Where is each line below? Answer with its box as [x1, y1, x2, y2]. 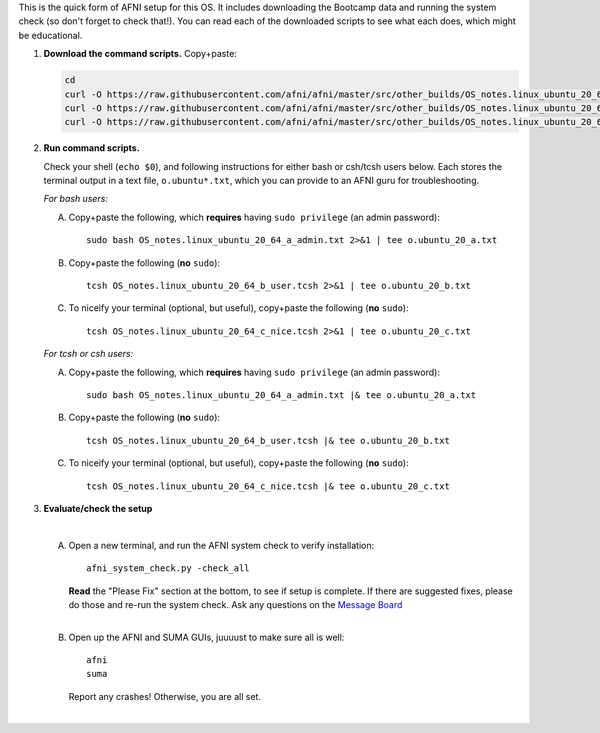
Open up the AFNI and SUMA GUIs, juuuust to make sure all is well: [68, 631, 345, 643]
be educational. [18, 29, 83, 41]
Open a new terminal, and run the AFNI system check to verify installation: [68, 539, 375, 551]
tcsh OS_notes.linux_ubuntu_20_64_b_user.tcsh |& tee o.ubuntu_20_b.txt [86, 435, 450, 446]
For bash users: [43, 193, 109, 205]
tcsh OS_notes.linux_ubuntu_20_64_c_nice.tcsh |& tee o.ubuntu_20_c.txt [86, 480, 450, 492]
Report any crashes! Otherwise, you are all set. [68, 690, 262, 702]
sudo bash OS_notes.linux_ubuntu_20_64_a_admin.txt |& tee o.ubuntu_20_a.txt [86, 390, 477, 400]
